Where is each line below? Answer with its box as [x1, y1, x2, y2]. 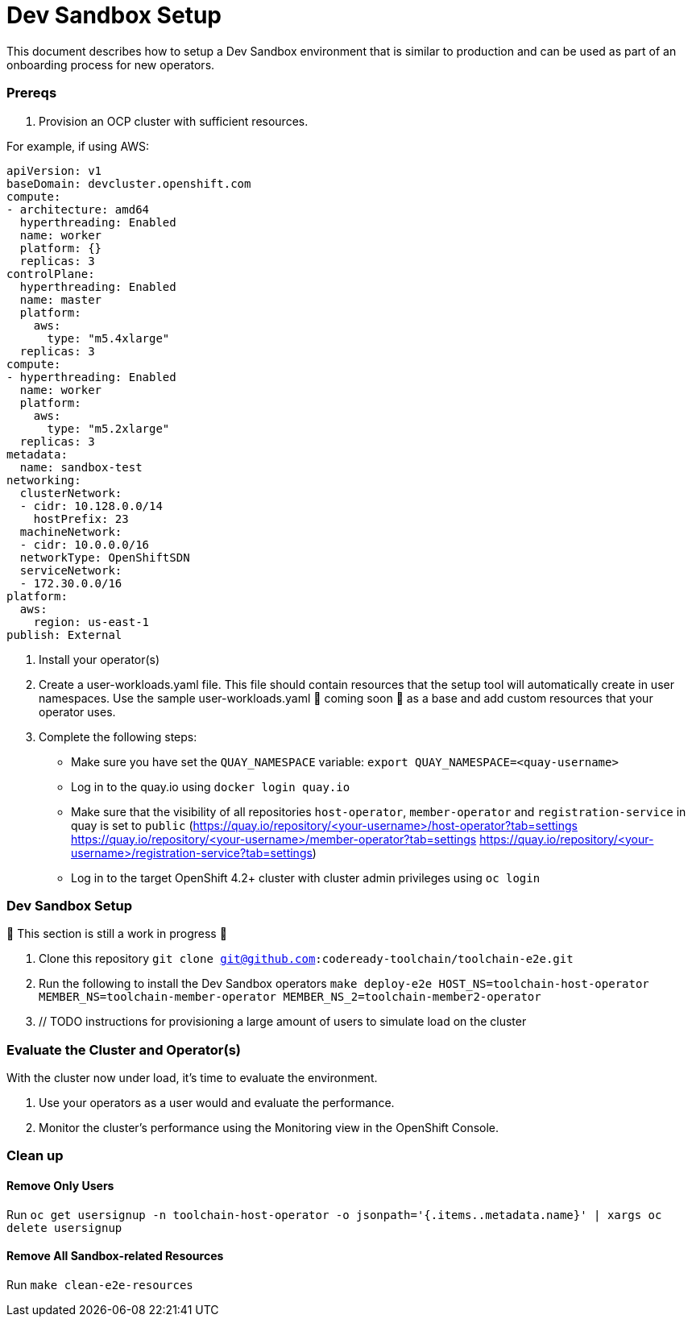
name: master [19, 292, 102, 306]
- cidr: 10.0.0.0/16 [19, 537, 150, 551]
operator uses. [39, 704, 116, 719]
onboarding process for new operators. [6, 57, 215, 72]
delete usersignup [6, 1221, 122, 1234]
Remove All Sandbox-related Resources [6, 1249, 224, 1263]
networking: [6, 473, 81, 487]
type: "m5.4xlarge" [47, 331, 170, 345]
